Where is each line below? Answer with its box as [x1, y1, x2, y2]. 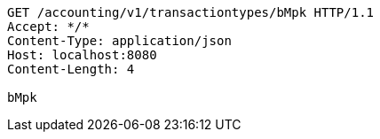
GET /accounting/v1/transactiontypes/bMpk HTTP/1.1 [7, 5, 375, 19]
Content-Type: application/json [7, 34, 232, 48]
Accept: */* [7, 19, 90, 34]
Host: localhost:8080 [7, 48, 157, 62]
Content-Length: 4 [7, 62, 135, 76]
